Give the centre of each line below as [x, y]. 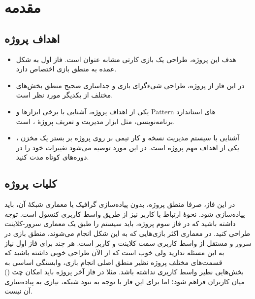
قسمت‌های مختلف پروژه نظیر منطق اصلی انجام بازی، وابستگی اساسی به [113, 262]
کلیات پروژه [31, 183]
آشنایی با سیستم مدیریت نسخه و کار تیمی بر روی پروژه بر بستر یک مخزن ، [127, 138]
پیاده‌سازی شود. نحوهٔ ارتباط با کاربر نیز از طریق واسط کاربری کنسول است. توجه [125, 214]
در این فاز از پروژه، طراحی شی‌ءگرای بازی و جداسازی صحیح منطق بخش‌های [130, 85]
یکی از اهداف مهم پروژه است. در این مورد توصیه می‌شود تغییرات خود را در [127, 147]
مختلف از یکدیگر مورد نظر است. [64, 95]
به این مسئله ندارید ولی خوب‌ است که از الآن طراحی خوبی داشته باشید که [114, 252]
